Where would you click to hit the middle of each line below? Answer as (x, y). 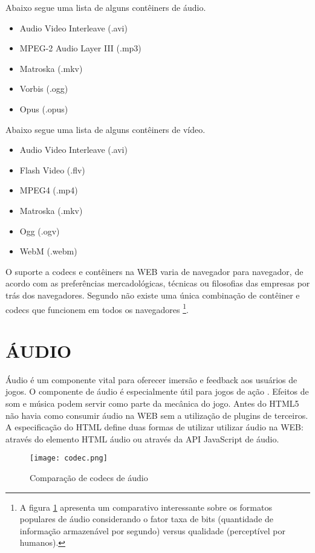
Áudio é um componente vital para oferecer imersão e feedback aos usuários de (151, 379)
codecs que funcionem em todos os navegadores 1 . (97, 308)
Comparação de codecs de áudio (89, 478)
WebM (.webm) (48, 251)
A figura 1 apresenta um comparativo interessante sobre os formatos (146, 507)
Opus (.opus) (44, 108)
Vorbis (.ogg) (44, 89)
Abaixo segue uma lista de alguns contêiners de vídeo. (106, 129)
